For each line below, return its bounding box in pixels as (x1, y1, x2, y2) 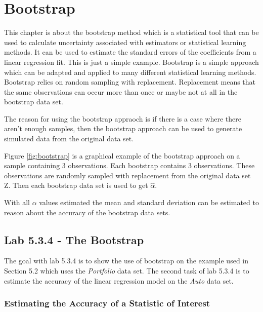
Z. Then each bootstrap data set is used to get (4, 180, 148, 190)
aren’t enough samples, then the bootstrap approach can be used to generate (4, 123, 242, 134)
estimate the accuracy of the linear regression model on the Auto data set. (4, 275, 234, 286)
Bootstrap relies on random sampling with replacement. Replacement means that (4, 76, 256, 87)
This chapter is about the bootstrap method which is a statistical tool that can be (4, 27, 259, 37)
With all (4, 197, 30, 208)
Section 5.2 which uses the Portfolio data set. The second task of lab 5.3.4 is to (4, 265, 249, 276)
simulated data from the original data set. (4, 133, 134, 144)
